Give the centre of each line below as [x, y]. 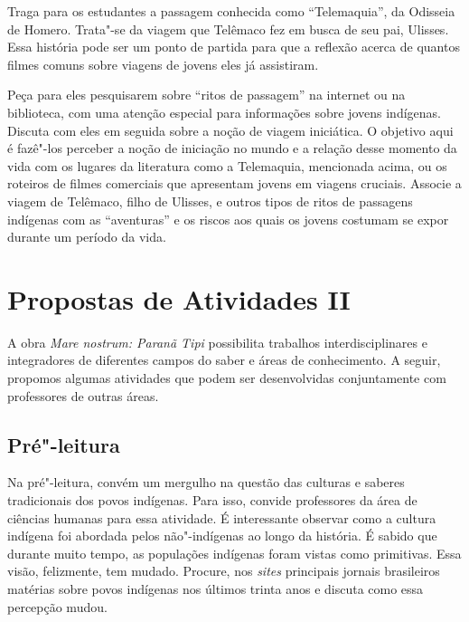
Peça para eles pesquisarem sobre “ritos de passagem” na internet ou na [206, 95]
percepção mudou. [57, 606]
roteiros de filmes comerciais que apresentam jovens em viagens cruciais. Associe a [234, 183]
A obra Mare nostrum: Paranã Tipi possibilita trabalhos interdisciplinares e [217, 342]
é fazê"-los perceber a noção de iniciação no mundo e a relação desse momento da [232, 148]
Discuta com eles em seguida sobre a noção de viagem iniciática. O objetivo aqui [230, 130]
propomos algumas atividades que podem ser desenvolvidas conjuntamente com [227, 378]
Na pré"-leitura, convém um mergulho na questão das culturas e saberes [206, 482]
